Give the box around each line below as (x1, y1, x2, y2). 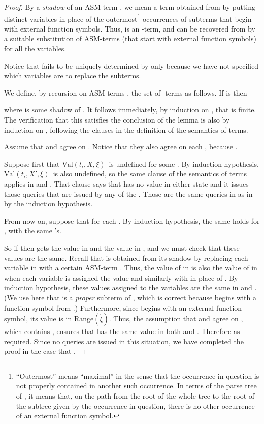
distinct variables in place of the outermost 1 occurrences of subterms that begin (4, 12, 252, 24)
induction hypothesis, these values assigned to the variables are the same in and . (4, 282, 257, 293)
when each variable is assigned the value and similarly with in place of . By (4, 272, 238, 283)
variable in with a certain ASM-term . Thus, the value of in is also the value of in (4, 262, 257, 273)
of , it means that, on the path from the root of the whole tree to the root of (16, 390, 255, 401)
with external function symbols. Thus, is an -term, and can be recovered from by (4, 23, 255, 34)
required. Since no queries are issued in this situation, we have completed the (4, 336, 244, 346)
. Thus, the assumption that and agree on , (109, 313, 243, 324)
